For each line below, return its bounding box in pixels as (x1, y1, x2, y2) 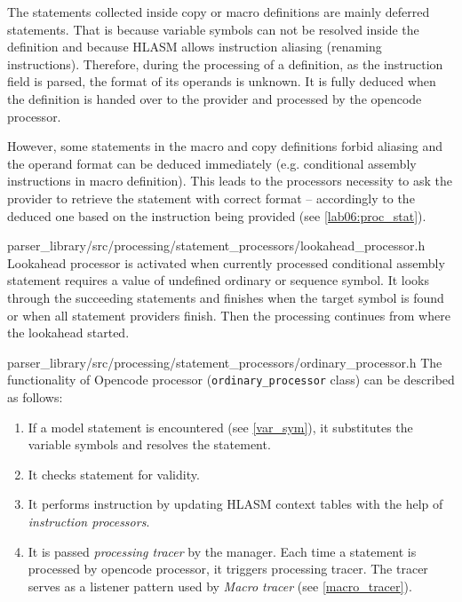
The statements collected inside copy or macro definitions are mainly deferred (7, 3, 430, 20)
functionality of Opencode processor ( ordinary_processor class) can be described (7, 370, 455, 389)
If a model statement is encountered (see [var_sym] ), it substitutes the (28, 417, 413, 436)
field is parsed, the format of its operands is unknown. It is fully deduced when (7, 72, 436, 91)
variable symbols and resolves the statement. (28, 435, 271, 454)
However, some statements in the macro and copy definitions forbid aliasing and (7, 137, 443, 155)
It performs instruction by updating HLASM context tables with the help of (28, 495, 443, 513)
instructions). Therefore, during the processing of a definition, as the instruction (7, 54, 443, 73)
